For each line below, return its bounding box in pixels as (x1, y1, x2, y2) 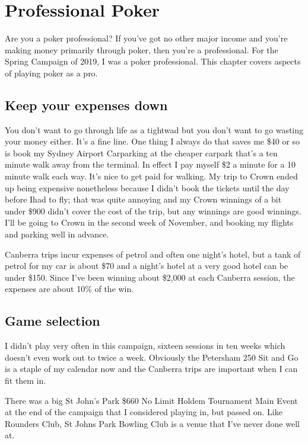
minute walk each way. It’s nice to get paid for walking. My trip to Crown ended (5, 170, 298, 182)
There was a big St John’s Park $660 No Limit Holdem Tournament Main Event (5, 394, 298, 406)
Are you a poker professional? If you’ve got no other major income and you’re (5, 32, 288, 44)
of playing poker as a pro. (5, 66, 98, 79)
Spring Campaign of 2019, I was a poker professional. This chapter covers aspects (5, 55, 301, 68)
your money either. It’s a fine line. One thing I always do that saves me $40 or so (5, 135, 300, 147)
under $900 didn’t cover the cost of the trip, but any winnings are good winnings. (5, 204, 301, 217)
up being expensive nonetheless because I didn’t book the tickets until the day (5, 181, 290, 194)
